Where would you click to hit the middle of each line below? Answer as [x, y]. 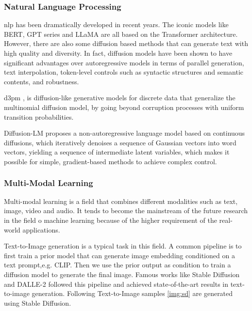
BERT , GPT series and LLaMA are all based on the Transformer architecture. [121, 34]
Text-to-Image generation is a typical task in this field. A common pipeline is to [123, 246]
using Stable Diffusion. [38, 303]
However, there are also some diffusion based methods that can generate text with [126, 43]
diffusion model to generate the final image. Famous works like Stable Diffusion [122, 274]
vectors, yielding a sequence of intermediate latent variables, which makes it [117, 152]
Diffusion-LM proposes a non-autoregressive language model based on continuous [125, 133]
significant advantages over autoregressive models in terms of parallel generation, [124, 62]
